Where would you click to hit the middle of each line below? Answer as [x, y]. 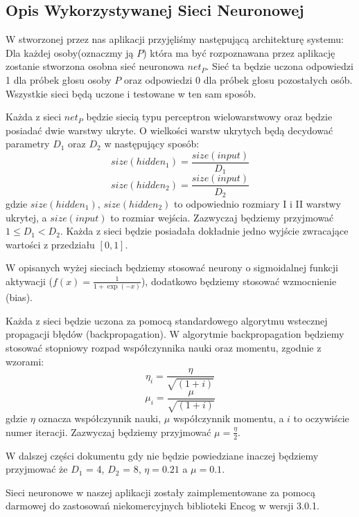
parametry [28, 144]
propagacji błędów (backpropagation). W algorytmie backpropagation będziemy [175, 334]
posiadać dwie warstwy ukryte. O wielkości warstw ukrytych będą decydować [169, 130]
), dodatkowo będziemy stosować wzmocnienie [239, 281]
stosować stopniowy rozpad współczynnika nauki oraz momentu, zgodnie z [164, 348]
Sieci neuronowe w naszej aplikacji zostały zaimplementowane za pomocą [161, 492]
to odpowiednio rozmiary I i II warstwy [258, 203]
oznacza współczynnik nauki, [100, 418]
